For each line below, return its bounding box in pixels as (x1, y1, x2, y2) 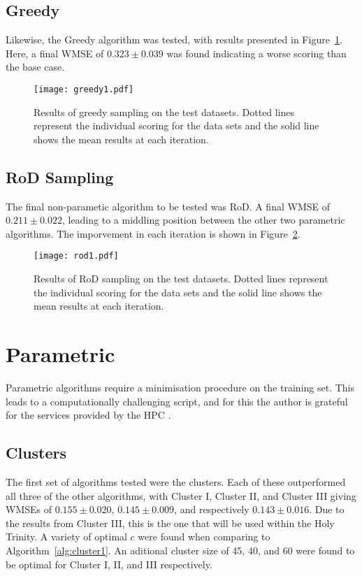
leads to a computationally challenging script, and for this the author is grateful (6, 394, 348, 408)
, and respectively (174, 502, 249, 517)
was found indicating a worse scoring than (166, 45, 347, 60)
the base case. (6, 59, 65, 74)
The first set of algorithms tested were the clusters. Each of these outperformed (6, 474, 346, 489)
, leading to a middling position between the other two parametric (61, 213, 345, 227)
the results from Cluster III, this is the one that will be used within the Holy (6, 515, 335, 530)
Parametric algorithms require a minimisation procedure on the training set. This (6, 380, 354, 394)
